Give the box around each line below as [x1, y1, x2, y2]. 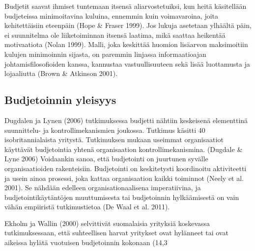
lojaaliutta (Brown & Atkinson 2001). [4, 68, 118, 78]
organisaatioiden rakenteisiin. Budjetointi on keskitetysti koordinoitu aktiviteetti [4, 163, 247, 173]
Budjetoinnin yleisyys [4, 92, 116, 107]
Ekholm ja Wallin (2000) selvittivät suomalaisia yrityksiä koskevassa [4, 218, 210, 228]
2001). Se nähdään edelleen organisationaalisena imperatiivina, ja [4, 182, 201, 193]
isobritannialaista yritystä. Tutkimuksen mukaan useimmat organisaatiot [4, 134, 224, 145]
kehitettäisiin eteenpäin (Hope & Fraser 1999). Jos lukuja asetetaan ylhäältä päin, [4, 20, 252, 30]
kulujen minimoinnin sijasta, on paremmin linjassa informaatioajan [4, 49, 206, 59]
